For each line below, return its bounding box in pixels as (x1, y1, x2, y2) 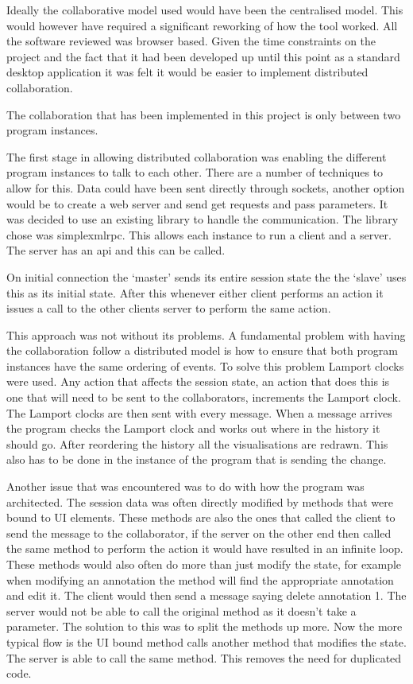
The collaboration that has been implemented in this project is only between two (6, 106, 401, 122)
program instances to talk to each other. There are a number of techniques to (6, 164, 384, 181)
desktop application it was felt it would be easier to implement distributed (6, 64, 369, 80)
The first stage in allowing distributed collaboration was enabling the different (6, 148, 387, 165)
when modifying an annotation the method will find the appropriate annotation (6, 571, 394, 588)
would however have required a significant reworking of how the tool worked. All (6, 17, 398, 33)
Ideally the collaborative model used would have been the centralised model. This (6, 2, 403, 17)
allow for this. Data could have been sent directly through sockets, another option (6, 179, 405, 196)
